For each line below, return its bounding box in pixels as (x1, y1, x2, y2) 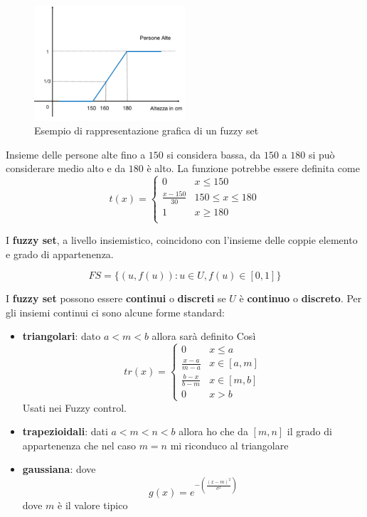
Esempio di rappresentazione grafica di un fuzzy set (34, 123, 259, 138)
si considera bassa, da (166, 146, 261, 161)
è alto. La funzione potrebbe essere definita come (147, 161, 360, 176)
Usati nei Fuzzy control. (22, 400, 127, 415)
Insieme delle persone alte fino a (6, 146, 146, 161)
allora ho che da (179, 424, 248, 439)
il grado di (287, 424, 332, 439)
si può (308, 146, 335, 161)
